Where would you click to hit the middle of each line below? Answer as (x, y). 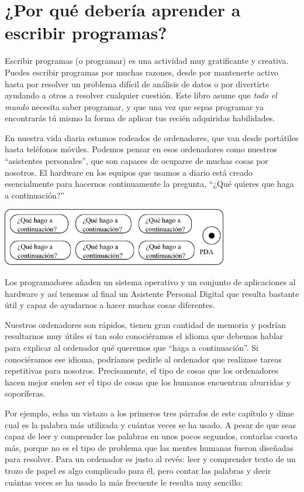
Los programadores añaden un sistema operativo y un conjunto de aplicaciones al (150, 282)
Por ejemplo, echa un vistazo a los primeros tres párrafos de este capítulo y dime (149, 413)
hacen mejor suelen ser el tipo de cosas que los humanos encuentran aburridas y (148, 382)
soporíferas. (25, 393)
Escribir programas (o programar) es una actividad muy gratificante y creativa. (147, 61)
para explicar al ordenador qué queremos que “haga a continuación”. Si (132, 347)
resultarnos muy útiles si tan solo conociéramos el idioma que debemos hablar (144, 336)
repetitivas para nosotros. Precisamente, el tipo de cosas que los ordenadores (142, 370)
